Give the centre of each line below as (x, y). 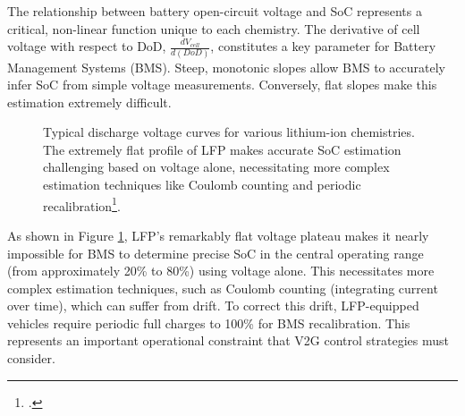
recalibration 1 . (82, 204)
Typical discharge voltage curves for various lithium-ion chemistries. (229, 132)
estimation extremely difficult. (89, 102)
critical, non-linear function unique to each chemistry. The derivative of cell (214, 28)
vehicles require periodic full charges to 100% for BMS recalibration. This (209, 323)
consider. (31, 358)
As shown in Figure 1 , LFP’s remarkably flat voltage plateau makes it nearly (218, 235)
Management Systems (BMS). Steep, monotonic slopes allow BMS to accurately (226, 67)
